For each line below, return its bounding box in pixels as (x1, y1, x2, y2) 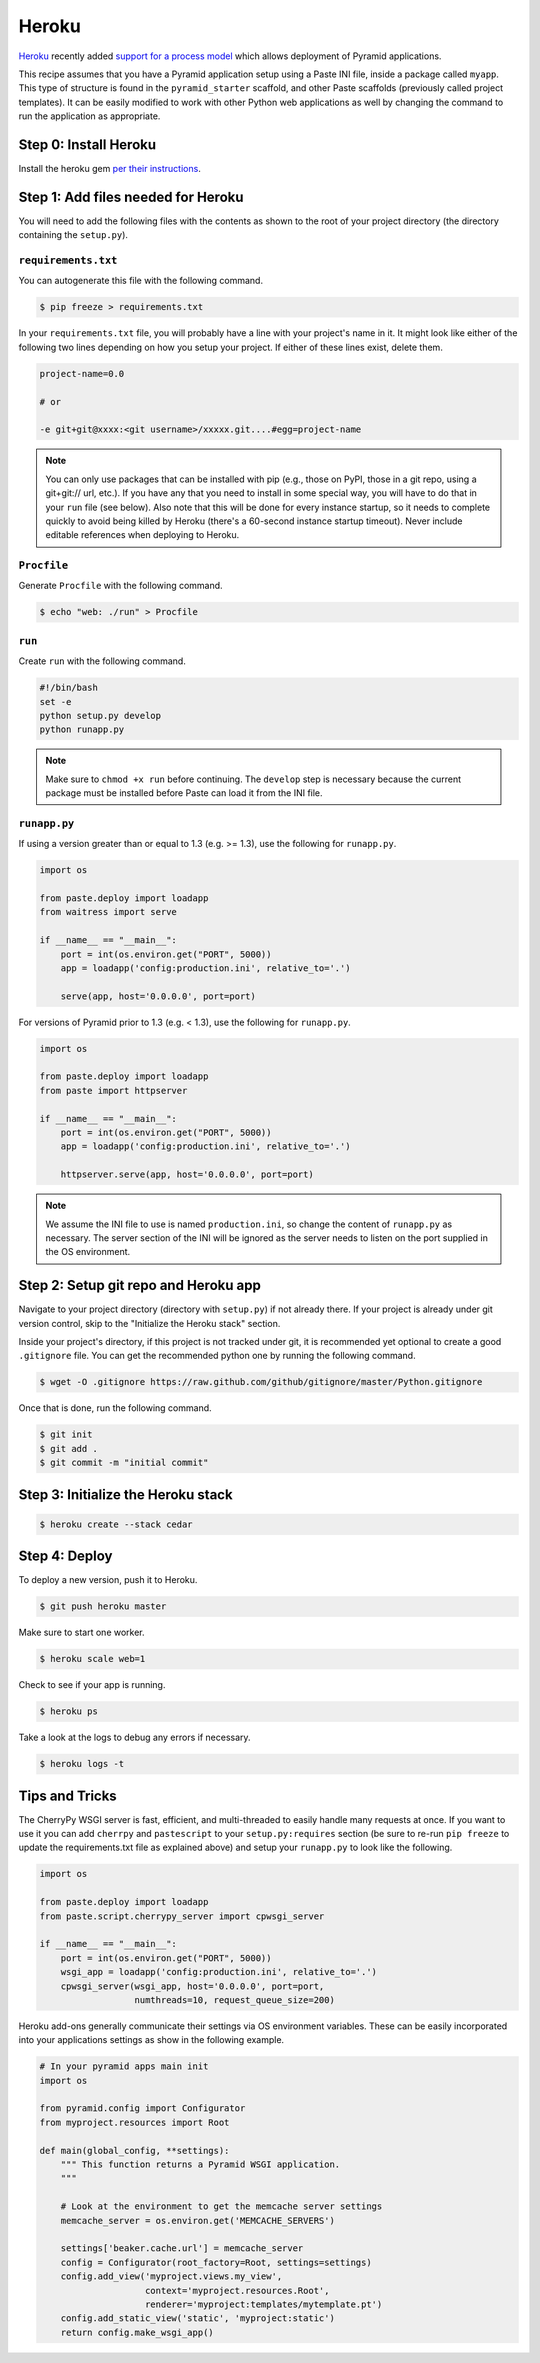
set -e (39, 696, 72, 707)
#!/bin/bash (39, 682, 99, 694)
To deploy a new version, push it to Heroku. (18, 1574, 198, 1586)
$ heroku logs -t (39, 1758, 125, 1770)
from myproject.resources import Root (39, 2116, 230, 2128)
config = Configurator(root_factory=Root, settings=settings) (60, 2256, 372, 2268)
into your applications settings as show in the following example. (18, 2034, 285, 2046)
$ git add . (39, 1443, 99, 1454)
